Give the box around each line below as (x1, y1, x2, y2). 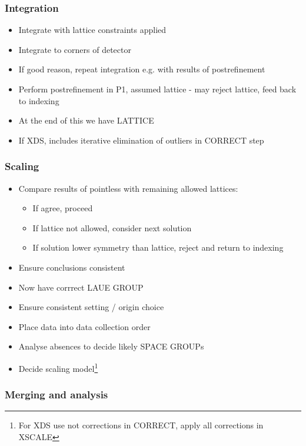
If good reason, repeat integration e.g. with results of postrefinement (18, 63, 265, 75)
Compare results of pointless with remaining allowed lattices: (18, 182, 238, 194)
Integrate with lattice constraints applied (18, 24, 167, 36)
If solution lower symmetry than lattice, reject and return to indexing (32, 241, 284, 254)
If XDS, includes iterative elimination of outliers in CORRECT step (18, 134, 264, 146)
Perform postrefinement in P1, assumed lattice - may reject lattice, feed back (18, 83, 297, 95)
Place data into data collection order (18, 320, 151, 332)
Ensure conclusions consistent (18, 261, 125, 273)
